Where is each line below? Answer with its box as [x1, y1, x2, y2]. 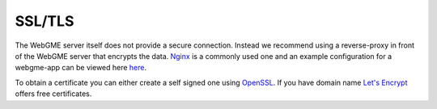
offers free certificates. [15, 89, 92, 99]
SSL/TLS [15, 12, 74, 30]
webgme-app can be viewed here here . [15, 63, 147, 73]
